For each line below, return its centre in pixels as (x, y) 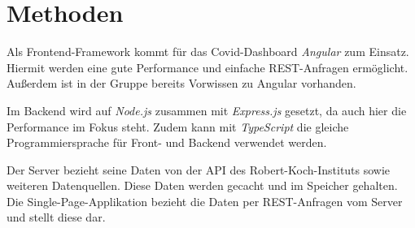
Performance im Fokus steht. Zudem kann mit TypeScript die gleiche (178, 126)
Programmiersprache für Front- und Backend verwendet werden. (167, 142)
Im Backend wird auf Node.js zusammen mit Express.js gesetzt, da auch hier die (207, 110)
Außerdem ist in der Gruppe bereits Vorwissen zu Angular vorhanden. (181, 83)
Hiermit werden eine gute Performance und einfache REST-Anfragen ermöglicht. (207, 67)
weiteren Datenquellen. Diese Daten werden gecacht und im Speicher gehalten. (202, 185)
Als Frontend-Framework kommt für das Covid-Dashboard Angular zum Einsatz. (208, 52)
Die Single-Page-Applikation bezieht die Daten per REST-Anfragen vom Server (205, 201)
